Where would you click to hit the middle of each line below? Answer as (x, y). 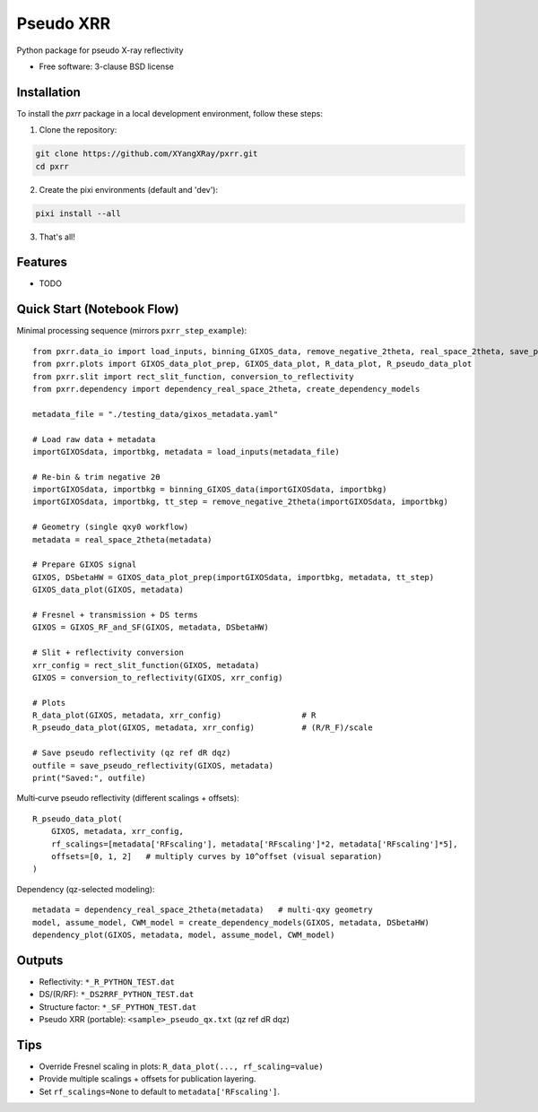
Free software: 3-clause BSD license (106, 66)
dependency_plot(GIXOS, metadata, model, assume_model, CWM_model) (184, 934)
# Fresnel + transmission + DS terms (116, 615)
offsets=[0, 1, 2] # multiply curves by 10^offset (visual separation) (217, 856)
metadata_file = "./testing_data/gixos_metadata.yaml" (156, 414)
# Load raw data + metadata (94, 439)
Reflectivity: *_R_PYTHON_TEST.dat (107, 981)
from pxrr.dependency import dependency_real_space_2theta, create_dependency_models (226, 389)
